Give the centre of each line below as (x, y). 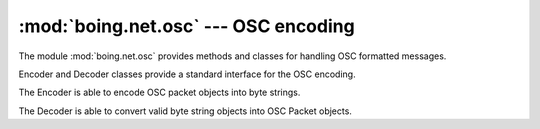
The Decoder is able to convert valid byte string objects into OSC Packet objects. (185, 111)
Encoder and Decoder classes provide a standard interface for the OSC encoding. (187, 74)
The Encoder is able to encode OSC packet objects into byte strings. (159, 92)
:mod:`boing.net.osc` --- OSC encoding (186, 26)
